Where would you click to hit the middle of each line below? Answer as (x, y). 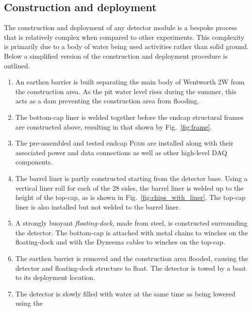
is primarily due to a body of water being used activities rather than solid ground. (126, 46)
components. (34, 162)
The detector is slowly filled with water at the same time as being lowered (125, 293)
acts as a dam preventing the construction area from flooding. (107, 101)
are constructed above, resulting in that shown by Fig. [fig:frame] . (114, 126)
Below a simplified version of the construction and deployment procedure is (116, 56)
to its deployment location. (55, 277)
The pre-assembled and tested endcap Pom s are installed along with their (124, 143)
